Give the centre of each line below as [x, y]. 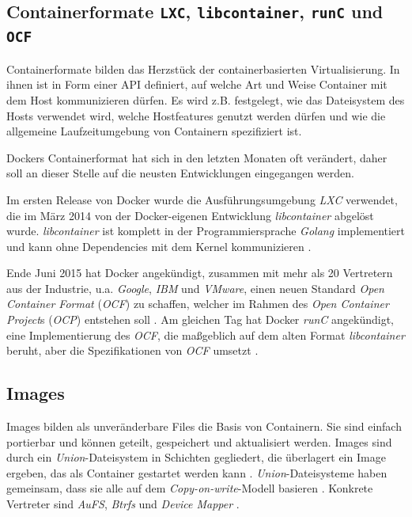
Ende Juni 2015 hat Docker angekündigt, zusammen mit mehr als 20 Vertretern [200, 273]
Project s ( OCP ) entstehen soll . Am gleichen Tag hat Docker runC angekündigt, [200, 319]
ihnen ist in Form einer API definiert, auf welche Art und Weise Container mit [197, 84]
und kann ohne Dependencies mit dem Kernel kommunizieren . [159, 246]
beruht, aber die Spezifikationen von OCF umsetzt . [132, 350]
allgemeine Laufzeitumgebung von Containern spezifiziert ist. [154, 131]
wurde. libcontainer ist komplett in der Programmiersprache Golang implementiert [206, 231]
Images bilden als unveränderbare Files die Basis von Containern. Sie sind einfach [204, 426]
